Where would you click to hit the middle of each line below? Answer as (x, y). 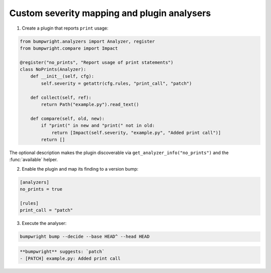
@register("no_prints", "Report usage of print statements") (97, 62)
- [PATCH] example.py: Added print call (70, 259)
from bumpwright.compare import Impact (69, 48)
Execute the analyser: (44, 223)
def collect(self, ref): (61, 97)
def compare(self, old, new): (67, 118)
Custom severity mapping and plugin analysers (110, 13)
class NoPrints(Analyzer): (53, 70)
